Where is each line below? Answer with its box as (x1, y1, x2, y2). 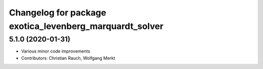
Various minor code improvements (21, 48, 90, 54)
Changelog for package (9, 7, 107, 18)
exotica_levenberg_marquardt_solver (9, 21, 164, 31)
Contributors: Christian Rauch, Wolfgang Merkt (21, 55, 115, 61)
